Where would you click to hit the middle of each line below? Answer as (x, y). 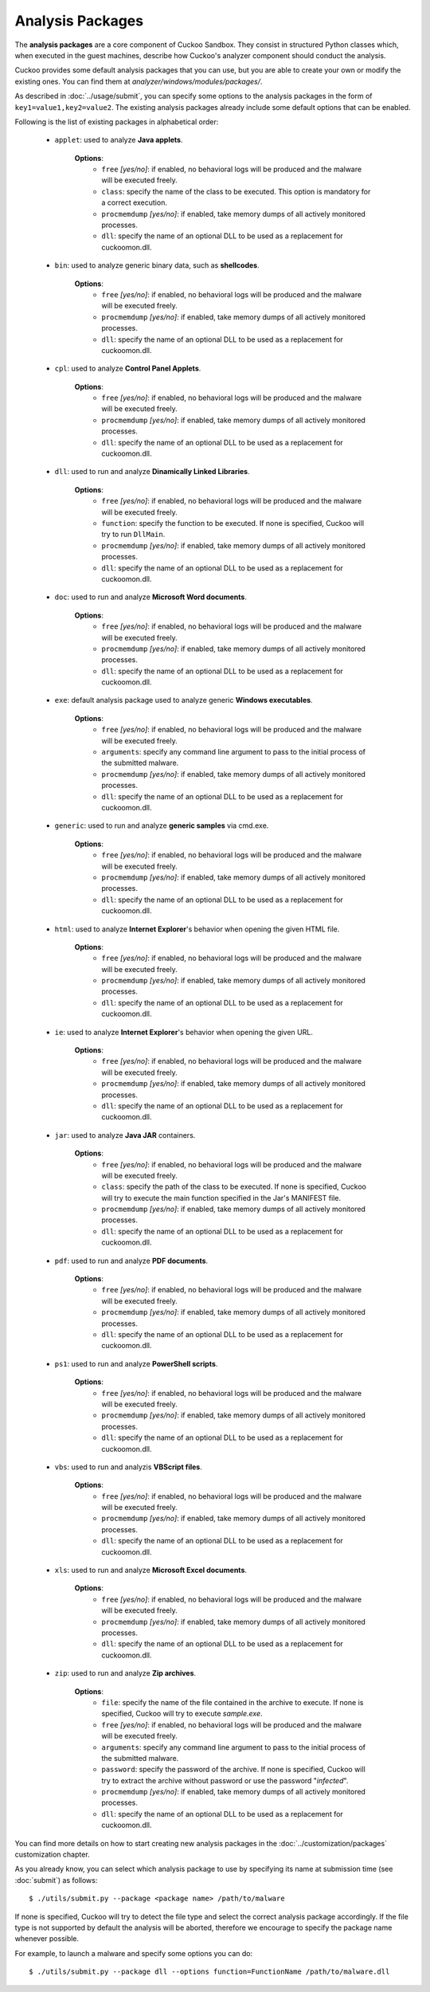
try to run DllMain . (133, 535)
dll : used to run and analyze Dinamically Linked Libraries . (152, 472)
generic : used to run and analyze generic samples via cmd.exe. (162, 825)
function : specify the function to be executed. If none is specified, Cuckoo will (233, 523)
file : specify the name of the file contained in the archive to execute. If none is (233, 1702)
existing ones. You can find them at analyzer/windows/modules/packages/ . (139, 81)
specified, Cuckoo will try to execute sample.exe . (182, 1714)
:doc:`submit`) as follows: (56, 1880)
